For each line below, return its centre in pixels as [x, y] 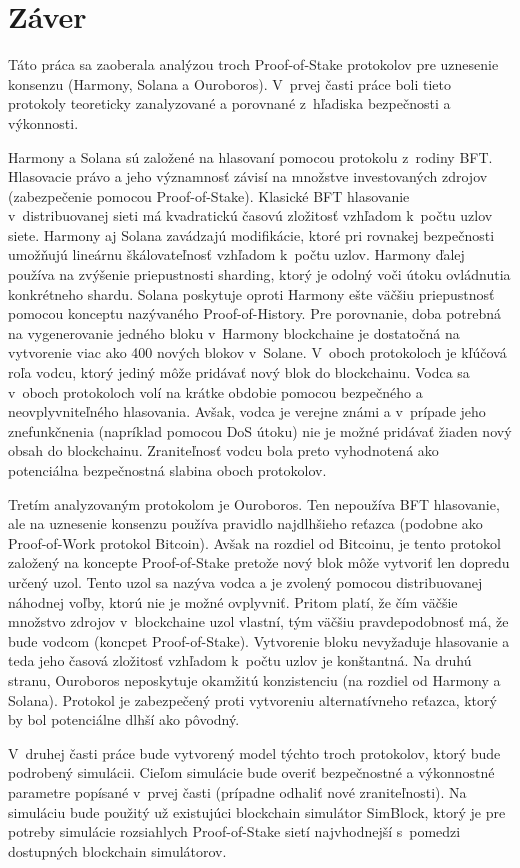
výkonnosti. [43, 122]
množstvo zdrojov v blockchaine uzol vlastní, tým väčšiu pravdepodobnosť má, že [258, 621]
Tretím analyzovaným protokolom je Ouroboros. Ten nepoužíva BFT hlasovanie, [254, 503]
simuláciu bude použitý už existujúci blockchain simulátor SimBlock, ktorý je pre [257, 811]
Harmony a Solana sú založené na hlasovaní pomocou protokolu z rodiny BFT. [250, 156]
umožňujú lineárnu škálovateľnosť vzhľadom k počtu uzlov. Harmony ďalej [236, 254]
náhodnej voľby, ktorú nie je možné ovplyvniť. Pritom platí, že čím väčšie [233, 601]
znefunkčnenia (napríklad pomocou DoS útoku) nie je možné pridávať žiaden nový [260, 430]
